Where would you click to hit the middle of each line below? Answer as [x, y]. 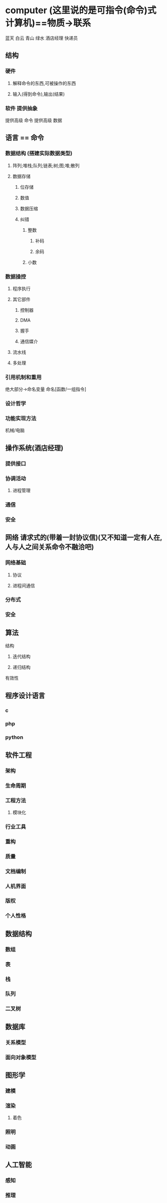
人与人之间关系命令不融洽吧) [50, 547]
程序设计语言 [25, 696]
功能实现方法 [21, 419]
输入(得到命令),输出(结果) [39, 94]
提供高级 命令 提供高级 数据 [34, 120]
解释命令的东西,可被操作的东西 [44, 83]
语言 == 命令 [25, 138]
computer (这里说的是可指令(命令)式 [81, 10]
